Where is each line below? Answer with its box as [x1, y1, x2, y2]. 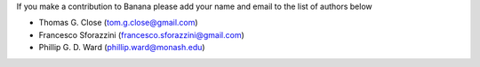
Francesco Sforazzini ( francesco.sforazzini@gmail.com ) [38, 29, 244, 40]
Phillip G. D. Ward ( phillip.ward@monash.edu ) [38, 42, 205, 53]
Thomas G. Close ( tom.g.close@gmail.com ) [38, 18, 199, 28]
